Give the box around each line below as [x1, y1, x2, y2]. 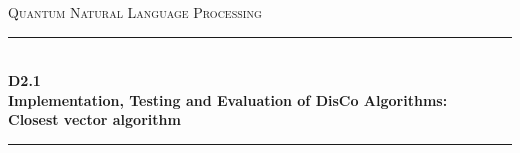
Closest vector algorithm [8, 109, 181, 130]
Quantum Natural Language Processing [8, 2, 262, 22]
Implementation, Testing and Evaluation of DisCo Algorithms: [8, 89, 448, 110]
